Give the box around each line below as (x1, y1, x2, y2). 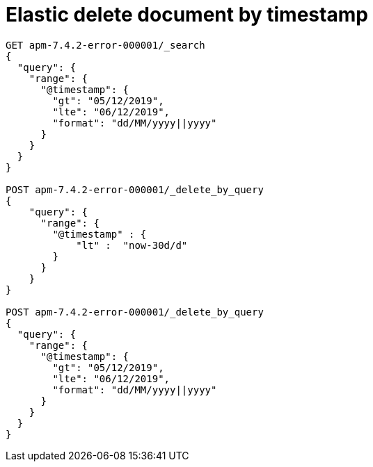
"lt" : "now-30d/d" (76, 239, 188, 251)
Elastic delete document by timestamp (6, 3, 368, 26)
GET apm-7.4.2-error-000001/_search (6, 39, 205, 51)
